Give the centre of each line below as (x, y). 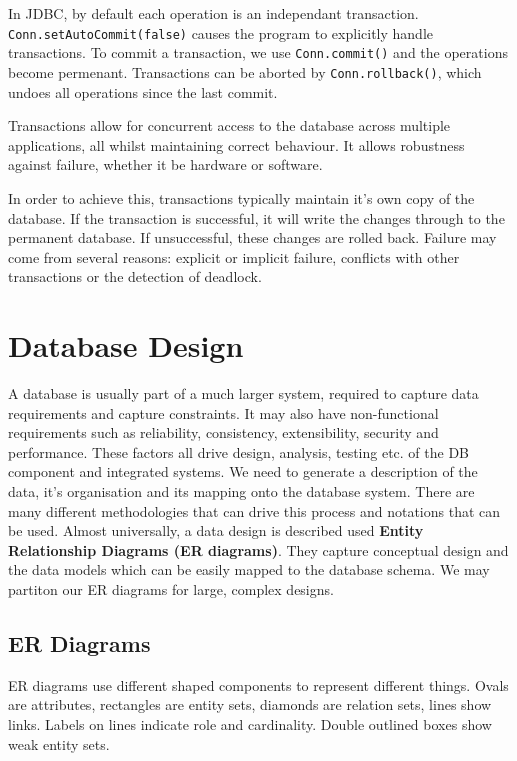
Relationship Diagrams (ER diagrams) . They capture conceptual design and (258, 549)
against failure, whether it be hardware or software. (165, 164)
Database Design (126, 345)
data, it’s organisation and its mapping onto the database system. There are (241, 491)
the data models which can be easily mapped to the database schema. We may (249, 569)
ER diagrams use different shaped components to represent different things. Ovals (258, 684)
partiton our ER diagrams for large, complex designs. (171, 588)
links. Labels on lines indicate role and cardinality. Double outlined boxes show (250, 723)
